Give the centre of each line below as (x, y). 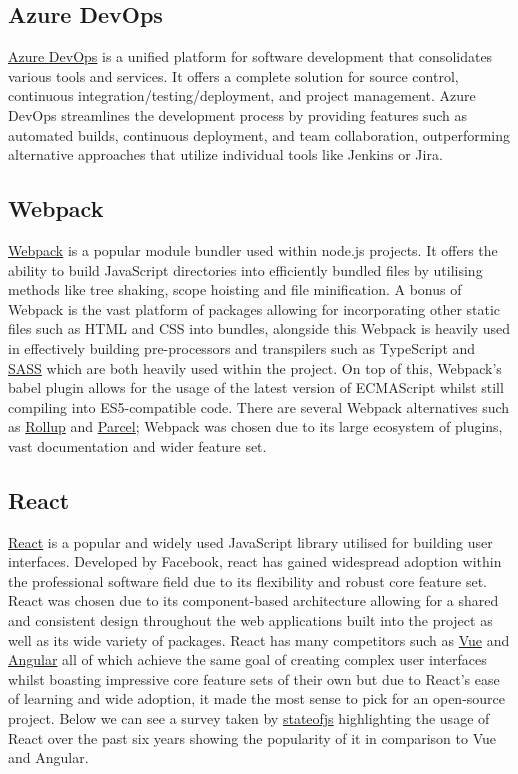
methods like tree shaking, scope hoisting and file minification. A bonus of (235, 289)
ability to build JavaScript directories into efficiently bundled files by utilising (245, 269)
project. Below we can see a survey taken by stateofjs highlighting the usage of (249, 718)
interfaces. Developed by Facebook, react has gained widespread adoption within (255, 561)
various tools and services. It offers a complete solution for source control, (233, 75)
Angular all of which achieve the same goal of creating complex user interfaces (247, 659)
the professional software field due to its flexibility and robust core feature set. (247, 580)
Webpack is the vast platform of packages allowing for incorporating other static (254, 308)
